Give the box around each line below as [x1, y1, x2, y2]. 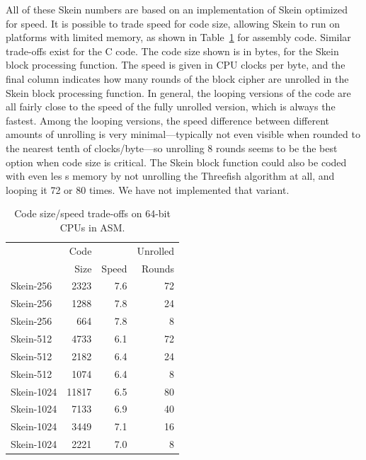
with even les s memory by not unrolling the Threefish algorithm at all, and [6, 168, 335, 183]
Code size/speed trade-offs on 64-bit [14, 206, 171, 221]
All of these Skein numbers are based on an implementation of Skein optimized [6, 2, 348, 16]
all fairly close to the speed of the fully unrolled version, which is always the [6, 99, 336, 114]
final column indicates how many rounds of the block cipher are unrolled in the [6, 71, 349, 86]
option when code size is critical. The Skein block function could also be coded [6, 154, 347, 169]
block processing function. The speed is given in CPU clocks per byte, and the [6, 57, 345, 72]
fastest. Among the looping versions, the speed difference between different [6, 113, 330, 127]
